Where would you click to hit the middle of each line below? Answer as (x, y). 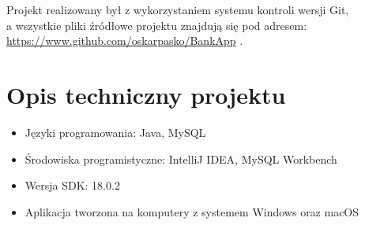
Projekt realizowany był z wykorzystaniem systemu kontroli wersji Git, (178, 9)
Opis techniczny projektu (146, 94)
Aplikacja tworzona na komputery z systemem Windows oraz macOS (192, 211)
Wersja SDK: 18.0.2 (72, 185)
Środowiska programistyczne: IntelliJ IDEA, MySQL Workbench (181, 159)
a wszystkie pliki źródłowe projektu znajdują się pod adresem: (157, 25)
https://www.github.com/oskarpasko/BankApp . (125, 41)
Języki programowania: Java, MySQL (115, 132)
